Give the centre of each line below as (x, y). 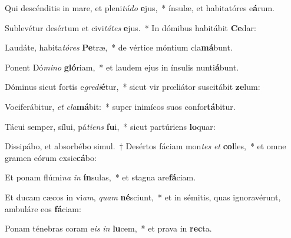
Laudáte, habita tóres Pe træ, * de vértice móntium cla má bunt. (119, 47)
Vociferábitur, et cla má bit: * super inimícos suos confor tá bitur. (120, 106)
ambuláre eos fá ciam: (43, 208)
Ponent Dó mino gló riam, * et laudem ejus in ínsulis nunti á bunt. (122, 67)
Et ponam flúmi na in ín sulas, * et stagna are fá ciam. (100, 177)
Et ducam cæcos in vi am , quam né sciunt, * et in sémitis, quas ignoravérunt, (143, 197)
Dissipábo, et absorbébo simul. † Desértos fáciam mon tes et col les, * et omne (145, 146)
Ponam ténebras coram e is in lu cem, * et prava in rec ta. (108, 228)
